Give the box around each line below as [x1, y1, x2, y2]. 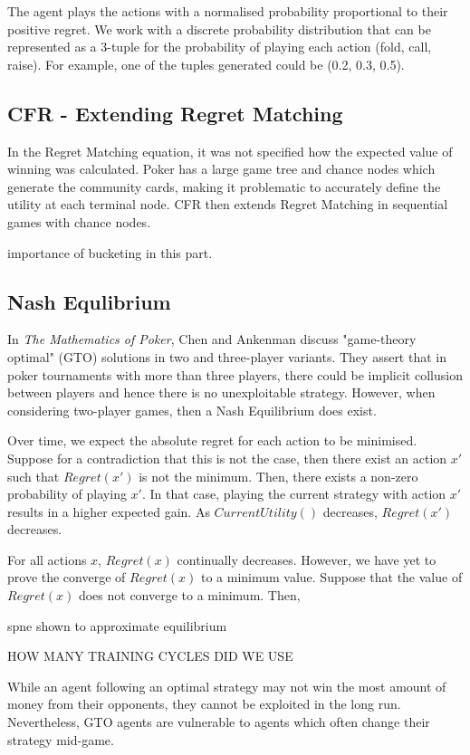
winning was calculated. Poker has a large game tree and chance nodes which [7, 159, 436, 178]
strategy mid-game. [7, 730, 114, 749]
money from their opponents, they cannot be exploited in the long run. [7, 694, 401, 713]
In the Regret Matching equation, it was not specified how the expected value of [7, 141, 453, 160]
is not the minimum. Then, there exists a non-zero [139, 466, 418, 485]
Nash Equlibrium [7, 287, 171, 315]
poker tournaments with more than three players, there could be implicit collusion [7, 365, 463, 384]
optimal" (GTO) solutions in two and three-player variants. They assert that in [7, 347, 446, 366]
